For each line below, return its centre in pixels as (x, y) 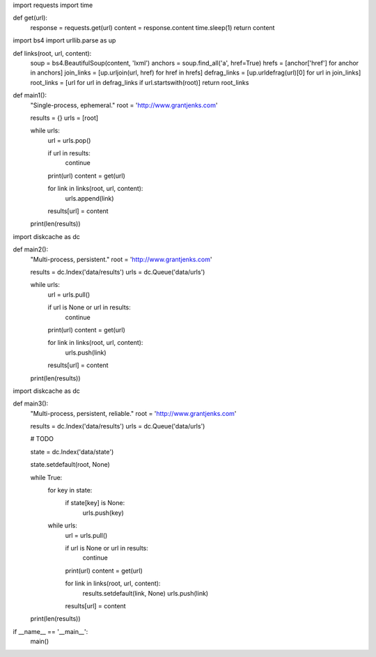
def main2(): (31, 249)
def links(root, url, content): (52, 53)
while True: (46, 477)
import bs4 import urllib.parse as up (64, 40)
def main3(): (31, 403)
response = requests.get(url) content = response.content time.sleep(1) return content (152, 27)
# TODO (42, 439)
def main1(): (30, 95)
